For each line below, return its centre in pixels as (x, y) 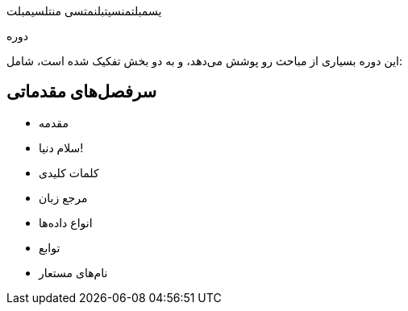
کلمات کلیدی (69, 172)
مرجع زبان (63, 197)
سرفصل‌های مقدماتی (82, 92)
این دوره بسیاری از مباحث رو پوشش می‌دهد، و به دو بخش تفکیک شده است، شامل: (204, 61)
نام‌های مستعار (73, 272)
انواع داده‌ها (66, 222)
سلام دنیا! (61, 147)
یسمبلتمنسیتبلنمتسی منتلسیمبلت (84, 11)
